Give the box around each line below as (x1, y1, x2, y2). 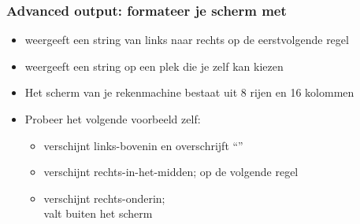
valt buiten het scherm (43, 205, 153, 222)
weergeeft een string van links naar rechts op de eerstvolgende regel (24, 31, 349, 48)
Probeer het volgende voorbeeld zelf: (24, 111, 201, 127)
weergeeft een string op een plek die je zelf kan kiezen (24, 57, 284, 74)
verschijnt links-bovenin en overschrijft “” (43, 137, 243, 153)
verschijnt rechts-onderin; (43, 189, 165, 206)
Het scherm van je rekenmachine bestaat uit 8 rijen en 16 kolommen (24, 84, 354, 101)
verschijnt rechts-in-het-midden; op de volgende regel (43, 163, 299, 180)
